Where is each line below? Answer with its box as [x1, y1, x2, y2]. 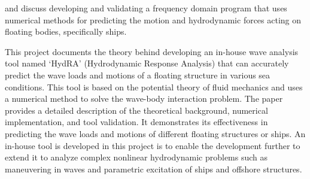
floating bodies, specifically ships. [5, 25, 127, 38]
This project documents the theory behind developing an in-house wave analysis [5, 45, 299, 57]
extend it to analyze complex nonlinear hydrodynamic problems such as [5, 151, 268, 163]
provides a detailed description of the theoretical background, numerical [5, 104, 268, 116]
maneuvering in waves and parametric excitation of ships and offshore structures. [5, 162, 302, 175]
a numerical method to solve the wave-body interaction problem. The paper [5, 92, 283, 105]
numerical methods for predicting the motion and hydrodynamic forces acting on [5, 13, 302, 26]
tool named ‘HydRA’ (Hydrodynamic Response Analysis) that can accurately [5, 57, 289, 69]
